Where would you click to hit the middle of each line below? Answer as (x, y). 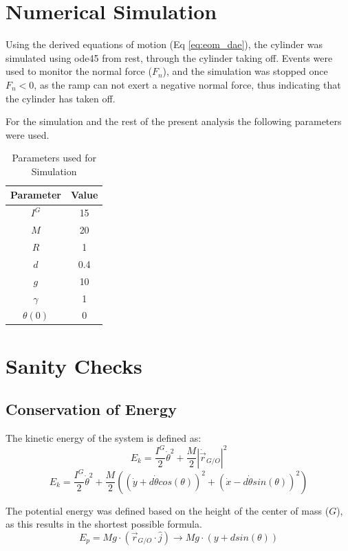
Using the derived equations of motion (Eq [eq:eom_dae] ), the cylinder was (164, 44)
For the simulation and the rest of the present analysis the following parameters (174, 121)
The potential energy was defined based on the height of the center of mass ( (167, 510)
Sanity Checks (74, 365)
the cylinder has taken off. (61, 98)
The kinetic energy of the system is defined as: (104, 438)
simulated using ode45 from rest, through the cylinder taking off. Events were (169, 57)
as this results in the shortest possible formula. (104, 524)
